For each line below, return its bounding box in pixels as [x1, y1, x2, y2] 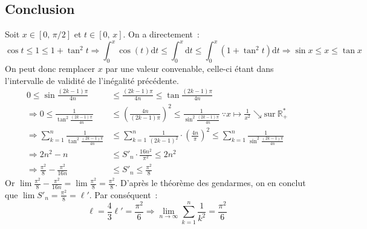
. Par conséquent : [89, 188, 158, 201]
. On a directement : [123, 28, 200, 40]
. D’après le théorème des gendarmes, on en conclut [115, 176, 306, 189]
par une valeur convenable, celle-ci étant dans [105, 62, 274, 75]
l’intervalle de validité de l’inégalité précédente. [5, 74, 179, 86]
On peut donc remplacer [5, 62, 96, 75]
